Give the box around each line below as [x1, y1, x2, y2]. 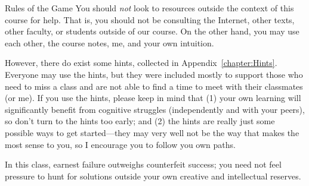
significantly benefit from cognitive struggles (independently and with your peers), [5, 103, 305, 115]
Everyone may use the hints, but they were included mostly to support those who [5, 68, 303, 80]
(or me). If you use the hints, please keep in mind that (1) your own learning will [5, 92, 301, 104]
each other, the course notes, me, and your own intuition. [5, 36, 214, 49]
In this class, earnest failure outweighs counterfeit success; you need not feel [5, 158, 282, 171]
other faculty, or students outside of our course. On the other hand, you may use [5, 25, 299, 37]
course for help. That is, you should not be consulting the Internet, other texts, [5, 13, 295, 26]
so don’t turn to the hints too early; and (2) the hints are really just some [5, 115, 275, 127]
